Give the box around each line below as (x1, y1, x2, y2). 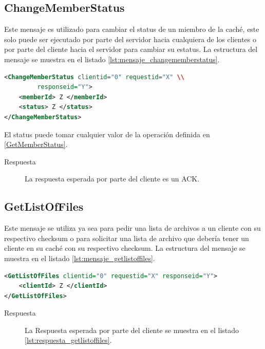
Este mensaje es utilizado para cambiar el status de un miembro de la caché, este (4, 24, 259, 34)
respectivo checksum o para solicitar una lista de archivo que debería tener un (4, 232, 249, 243)
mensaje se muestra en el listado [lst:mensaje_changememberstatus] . (4, 53, 220, 64)
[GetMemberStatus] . (4, 139, 68, 150)
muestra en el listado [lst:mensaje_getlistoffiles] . (4, 252, 155, 263)
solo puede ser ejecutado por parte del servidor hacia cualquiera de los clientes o (4, 33, 256, 44)
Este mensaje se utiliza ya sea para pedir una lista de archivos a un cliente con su (4, 223, 261, 233)
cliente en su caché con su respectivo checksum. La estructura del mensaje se (4, 243, 245, 253)
